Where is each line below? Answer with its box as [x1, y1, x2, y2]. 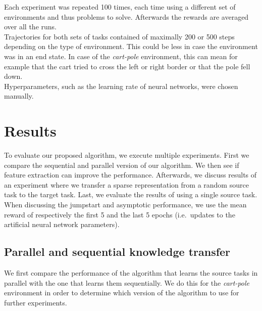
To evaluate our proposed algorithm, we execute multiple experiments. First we [4, 150, 249, 160]
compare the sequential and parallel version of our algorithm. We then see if [4, 159, 239, 170]
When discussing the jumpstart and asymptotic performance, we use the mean [4, 199, 247, 210]
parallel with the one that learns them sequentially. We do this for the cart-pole [4, 277, 250, 288]
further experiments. [4, 297, 67, 307]
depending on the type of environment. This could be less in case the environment [4, 41, 258, 52]
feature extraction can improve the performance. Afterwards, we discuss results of [4, 169, 257, 180]
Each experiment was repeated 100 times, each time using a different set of [4, 2, 236, 12]
